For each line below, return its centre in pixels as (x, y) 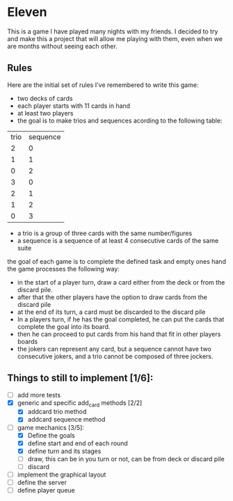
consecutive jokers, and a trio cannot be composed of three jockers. (115, 356)
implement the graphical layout (62, 475)
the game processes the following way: (63, 269)
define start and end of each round (78, 443)
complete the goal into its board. (64, 326)
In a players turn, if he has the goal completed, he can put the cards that (121, 319)
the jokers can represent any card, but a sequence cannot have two (114, 349)
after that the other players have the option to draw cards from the (112, 297)
